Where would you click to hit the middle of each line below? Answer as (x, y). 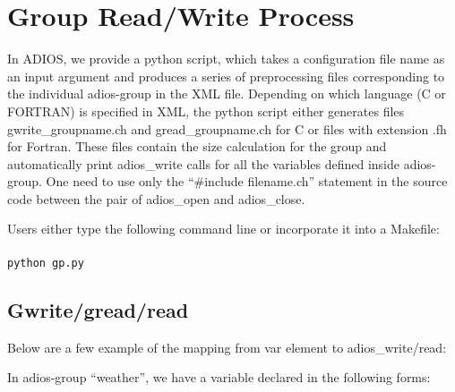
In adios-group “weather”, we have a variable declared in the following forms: (219, 377)
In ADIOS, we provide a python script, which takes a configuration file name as (226, 59)
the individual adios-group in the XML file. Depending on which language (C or (227, 94)
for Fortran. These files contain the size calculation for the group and (197, 146)
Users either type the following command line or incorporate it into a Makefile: (223, 229)
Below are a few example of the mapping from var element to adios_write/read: (227, 347)
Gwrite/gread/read (98, 309)
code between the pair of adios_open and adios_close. (156, 198)
